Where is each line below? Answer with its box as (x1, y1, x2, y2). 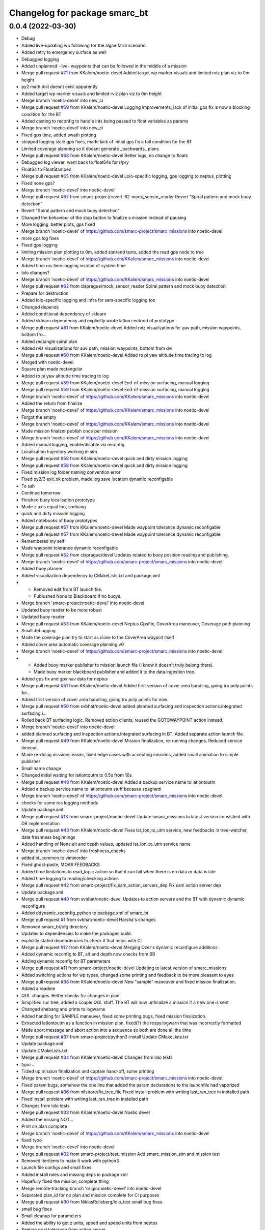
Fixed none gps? (21, 180, 55, 186)
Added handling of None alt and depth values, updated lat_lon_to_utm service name (21, 841, 191, 847)
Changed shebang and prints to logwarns (21, 1006, 106, 1012)
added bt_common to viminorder (21, 855, 88, 861)
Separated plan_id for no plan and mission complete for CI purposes (21, 1192, 159, 1198)
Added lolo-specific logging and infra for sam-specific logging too (21, 297, 156, 303)
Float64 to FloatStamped (21, 166, 72, 172)
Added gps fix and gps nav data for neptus (21, 676, 108, 681)
